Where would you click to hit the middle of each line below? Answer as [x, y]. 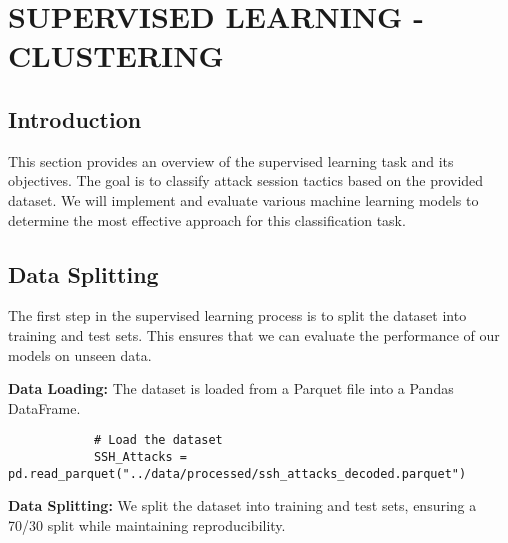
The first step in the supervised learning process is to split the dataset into [237, 315]
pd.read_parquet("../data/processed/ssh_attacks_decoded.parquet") [237, 473]
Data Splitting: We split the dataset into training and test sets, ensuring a [242, 505]
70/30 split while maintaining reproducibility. [147, 524]
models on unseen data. [80, 354]
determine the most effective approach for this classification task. [207, 219]
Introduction [75, 118]
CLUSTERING [116, 55]
